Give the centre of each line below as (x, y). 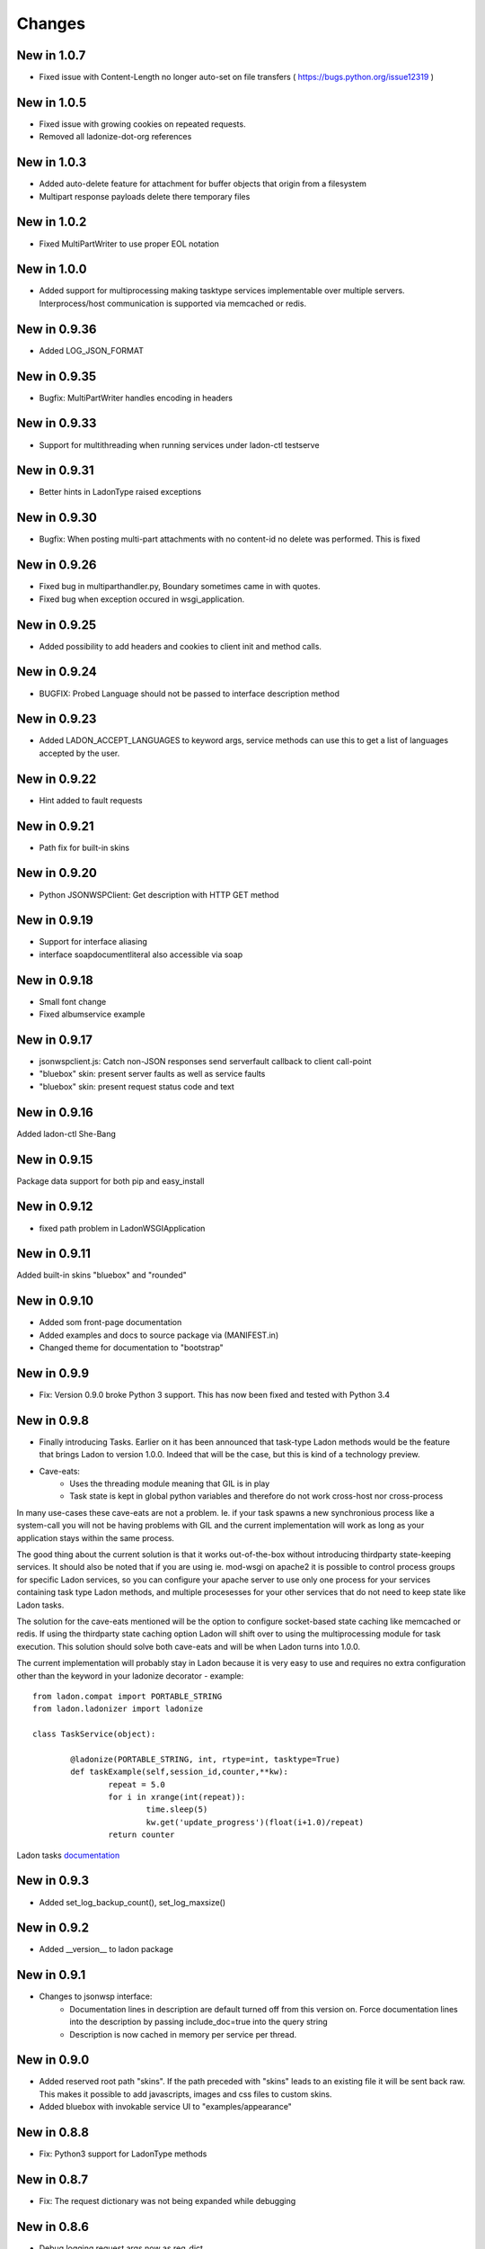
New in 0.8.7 (53, 2179)
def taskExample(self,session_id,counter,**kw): (180, 1772)
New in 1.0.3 (52, 162)
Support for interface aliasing (93, 942)
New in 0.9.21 (55, 826)
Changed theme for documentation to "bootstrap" (131, 1348)
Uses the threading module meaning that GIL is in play (170, 1483)
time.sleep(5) (177, 1810)
